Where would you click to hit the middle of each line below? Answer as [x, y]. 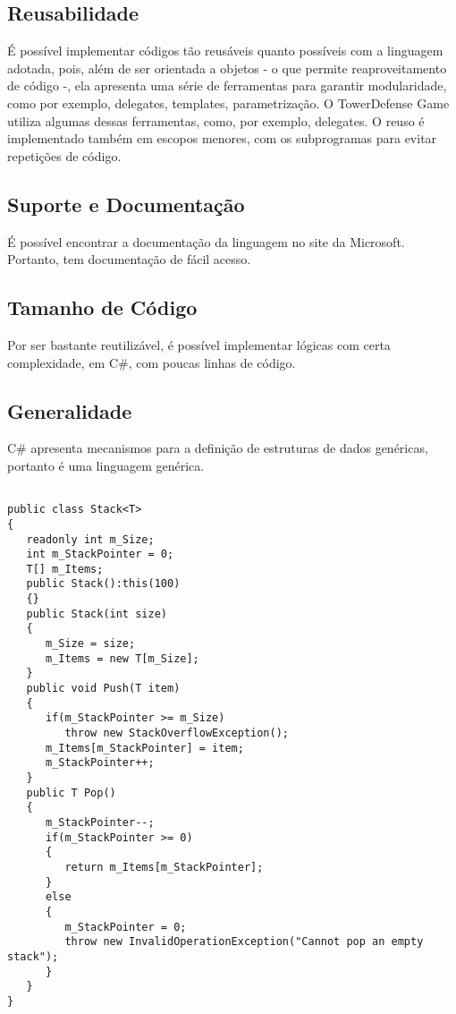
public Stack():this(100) [103, 584]
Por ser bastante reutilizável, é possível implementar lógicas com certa [199, 344]
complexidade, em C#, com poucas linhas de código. [152, 362]
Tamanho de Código [102, 307]
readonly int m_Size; [90, 539]
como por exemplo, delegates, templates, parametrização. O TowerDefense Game [228, 102]
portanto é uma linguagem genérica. [106, 465]
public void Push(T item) [103, 689]
